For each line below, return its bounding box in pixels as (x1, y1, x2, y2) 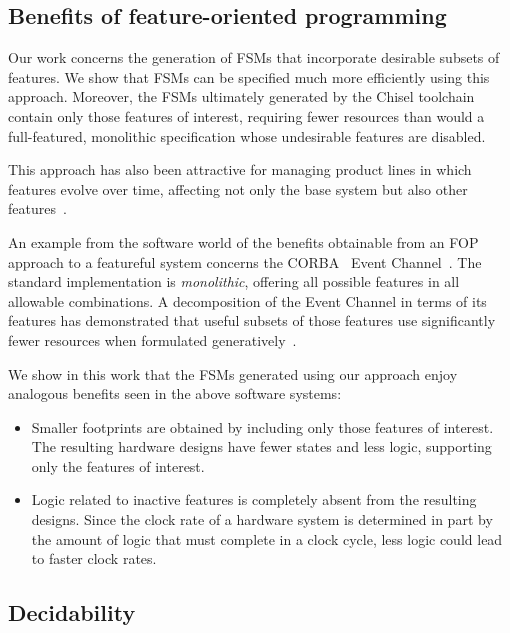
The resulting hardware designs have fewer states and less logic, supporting (31, 436, 492, 457)
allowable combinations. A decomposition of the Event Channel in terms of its (8, 290, 487, 311)
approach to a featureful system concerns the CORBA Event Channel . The (8, 251, 482, 272)
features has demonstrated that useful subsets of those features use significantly (8, 310, 496, 331)
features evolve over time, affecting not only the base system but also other (8, 178, 468, 199)
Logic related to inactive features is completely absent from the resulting (31, 489, 477, 510)
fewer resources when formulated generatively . (8, 329, 297, 350)
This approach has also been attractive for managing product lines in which (8, 159, 472, 180)
